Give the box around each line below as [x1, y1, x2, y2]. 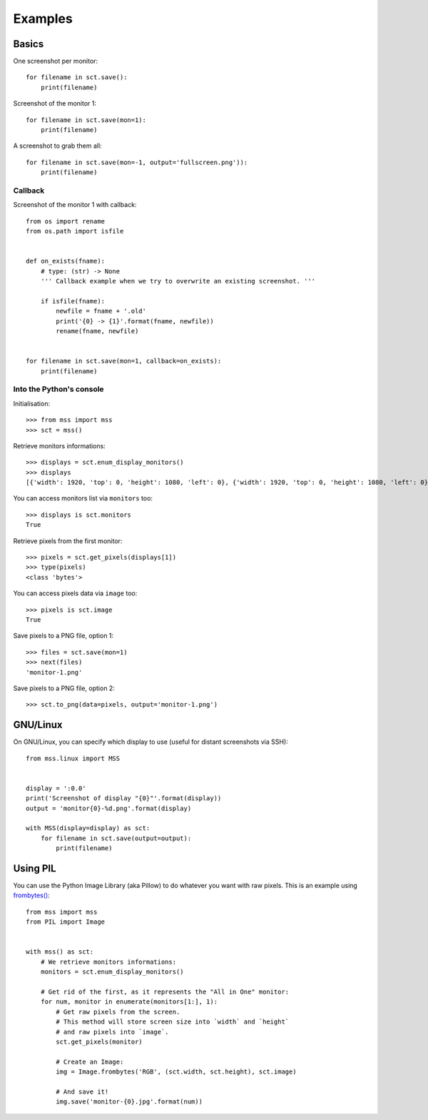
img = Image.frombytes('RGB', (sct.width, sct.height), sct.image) [56, 1068, 297, 1076]
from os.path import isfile [26, 227, 124, 236]
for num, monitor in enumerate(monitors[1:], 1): [40, 998, 218, 1006]
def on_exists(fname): [26, 257, 106, 266]
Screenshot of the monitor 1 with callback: [13, 201, 137, 209]
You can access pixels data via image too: [13, 589, 138, 597]
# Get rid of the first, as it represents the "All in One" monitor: [40, 987, 290, 996]
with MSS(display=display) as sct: [26, 824, 151, 832]
